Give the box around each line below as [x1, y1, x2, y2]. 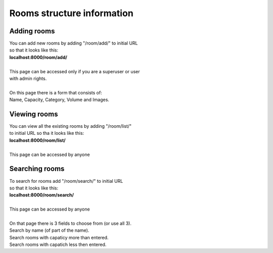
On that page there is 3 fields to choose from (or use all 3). [9, 220, 131, 226]
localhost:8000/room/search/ [9, 192, 74, 198]
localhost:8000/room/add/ [9, 54, 68, 60]
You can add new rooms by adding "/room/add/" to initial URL [9, 40, 139, 46]
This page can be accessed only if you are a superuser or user [9, 68, 140, 74]
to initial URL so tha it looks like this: [9, 130, 84, 136]
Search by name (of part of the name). [9, 227, 89, 233]
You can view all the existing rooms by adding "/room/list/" [9, 123, 132, 129]
